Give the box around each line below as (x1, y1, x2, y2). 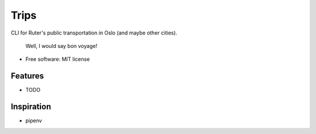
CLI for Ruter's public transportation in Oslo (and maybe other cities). (11, 29, 178, 36)
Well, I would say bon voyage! (25, 42, 98, 49)
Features (11, 71, 44, 81)
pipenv (25, 117, 42, 124)
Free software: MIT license (25, 56, 90, 63)
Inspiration (11, 102, 51, 112)
